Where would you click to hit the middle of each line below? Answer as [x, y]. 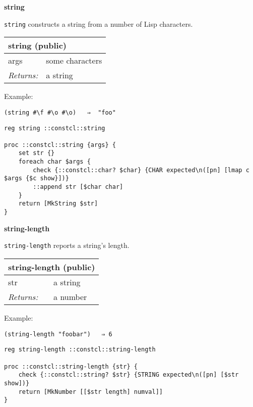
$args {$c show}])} [37, 179]
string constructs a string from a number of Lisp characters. [99, 23]
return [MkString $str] [58, 204]
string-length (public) [52, 267]
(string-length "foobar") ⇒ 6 [58, 334]
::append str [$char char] [78, 187]
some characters [74, 61]
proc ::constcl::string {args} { [60, 145]
